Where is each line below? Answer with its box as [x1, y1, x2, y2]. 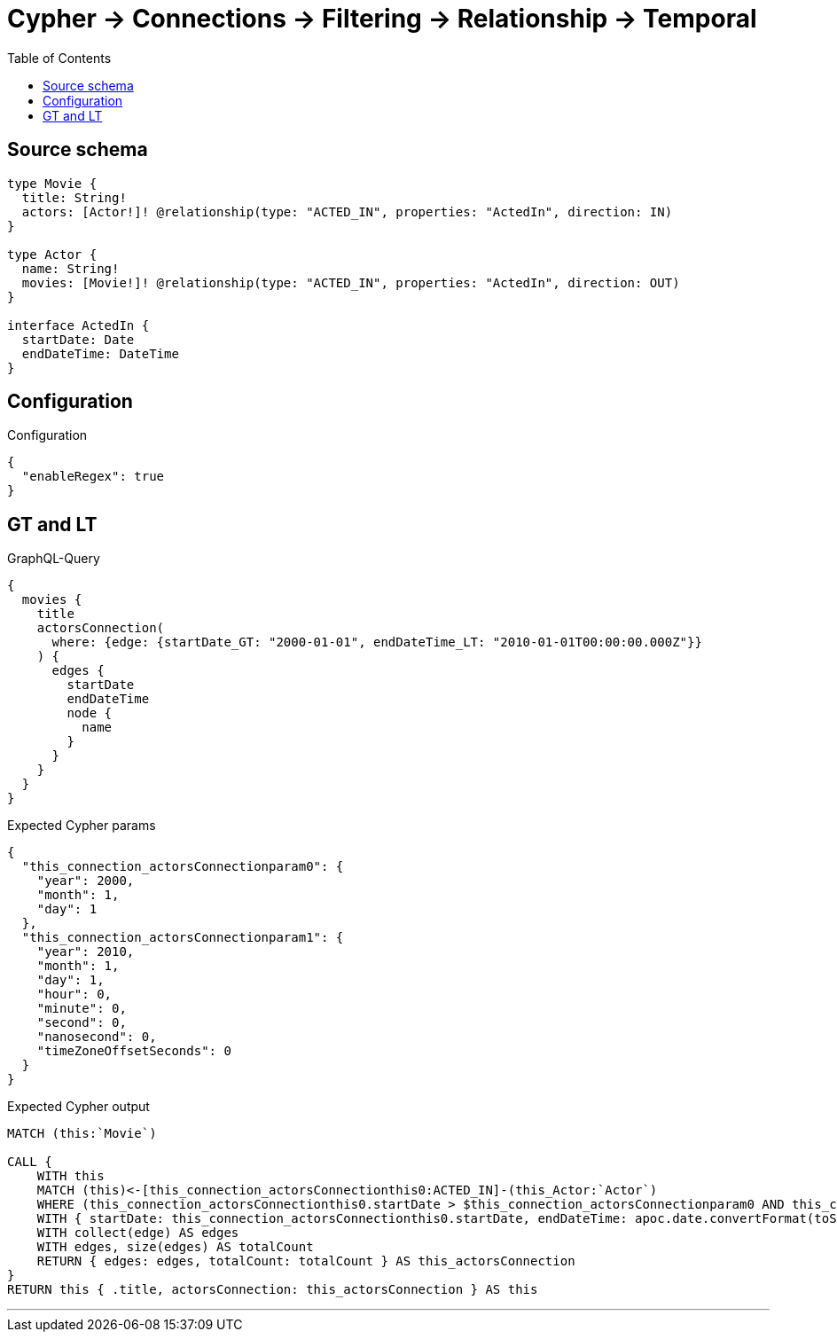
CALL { [7, 1155, 52, 1170]
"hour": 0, [36, 987, 113, 1002]
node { [66, 706, 113, 721]
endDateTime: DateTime [21, 346, 179, 361]
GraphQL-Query [7, 551, 100, 567]
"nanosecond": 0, [36, 1030, 157, 1045]
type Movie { [7, 176, 98, 191]
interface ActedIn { [7, 317, 150, 333]
